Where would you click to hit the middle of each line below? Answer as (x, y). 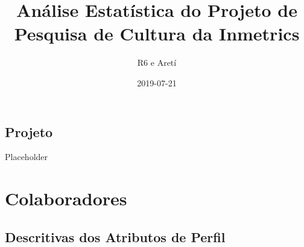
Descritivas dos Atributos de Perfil (115, 236)
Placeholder (27, 157)
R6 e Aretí (157, 63)
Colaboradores (66, 198)
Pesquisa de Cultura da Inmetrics (157, 34)
